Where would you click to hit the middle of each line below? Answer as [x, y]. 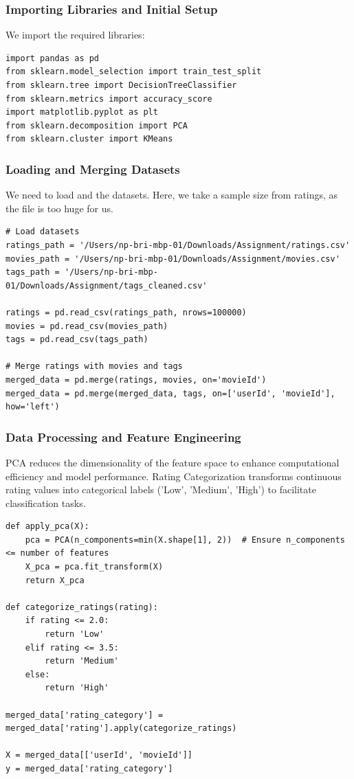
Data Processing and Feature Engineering [123, 437]
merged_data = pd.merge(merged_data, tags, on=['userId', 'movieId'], [170, 393]
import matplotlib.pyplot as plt [82, 112]
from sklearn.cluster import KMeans [89, 139]
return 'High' [77, 688]
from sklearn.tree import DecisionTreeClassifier [121, 85]
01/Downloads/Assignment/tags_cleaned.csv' [107, 285]
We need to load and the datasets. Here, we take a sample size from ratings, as [172, 195]
